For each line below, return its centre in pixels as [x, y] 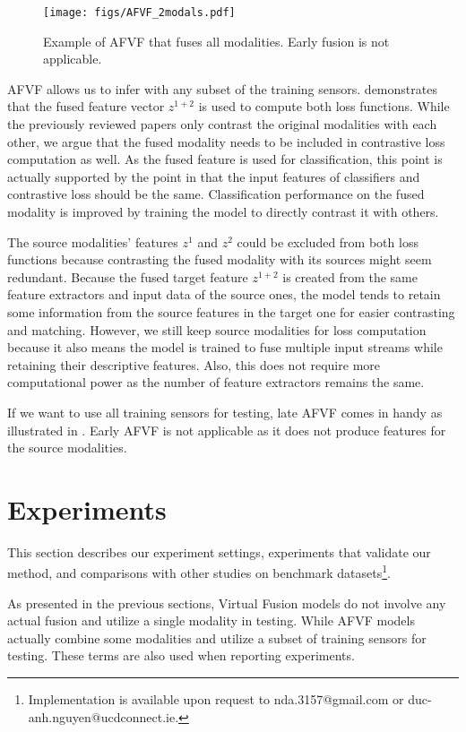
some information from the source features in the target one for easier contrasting [231, 311]
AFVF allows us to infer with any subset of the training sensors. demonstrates [222, 88]
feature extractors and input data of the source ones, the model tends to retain [224, 294]
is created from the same [350, 276]
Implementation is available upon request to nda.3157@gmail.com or [216, 699]
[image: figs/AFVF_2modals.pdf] [139, 13]
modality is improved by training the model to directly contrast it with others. [223, 211]
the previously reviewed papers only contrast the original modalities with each [222, 124]
